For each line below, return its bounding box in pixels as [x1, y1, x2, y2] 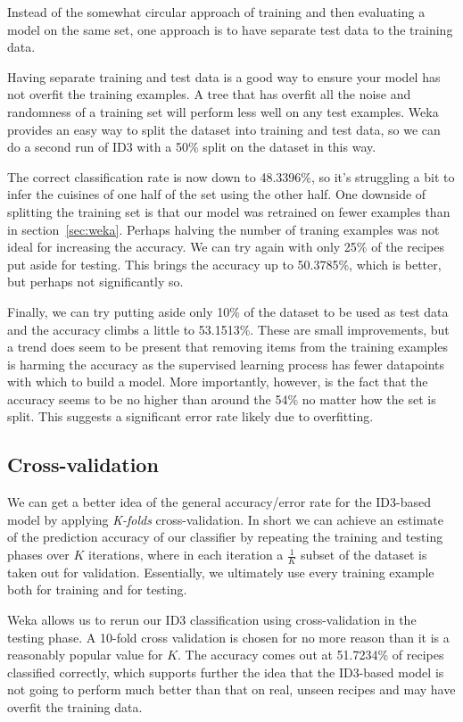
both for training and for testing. [7, 580, 187, 599]
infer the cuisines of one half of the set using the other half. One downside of [7, 185, 426, 203]
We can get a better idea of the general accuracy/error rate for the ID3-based [7, 493, 431, 511]
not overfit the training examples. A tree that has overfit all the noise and [7, 85, 411, 104]
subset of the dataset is [301, 545, 427, 564]
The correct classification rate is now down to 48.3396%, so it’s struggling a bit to [7, 167, 455, 186]
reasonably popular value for [7, 645, 163, 664]
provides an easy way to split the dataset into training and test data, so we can [7, 120, 441, 138]
